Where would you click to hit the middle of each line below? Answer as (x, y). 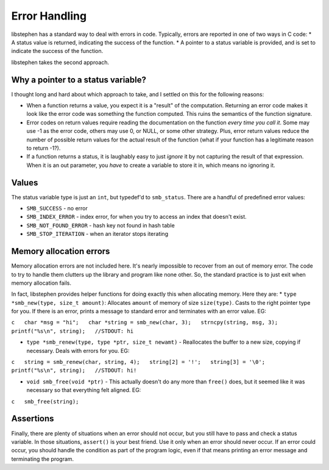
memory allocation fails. (41, 283)
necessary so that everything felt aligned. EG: (84, 390)
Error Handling (49, 16)
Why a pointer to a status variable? (79, 80)
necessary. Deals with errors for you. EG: (78, 351)
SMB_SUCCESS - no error (57, 208)
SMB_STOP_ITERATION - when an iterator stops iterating (97, 234)
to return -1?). (44, 148)
